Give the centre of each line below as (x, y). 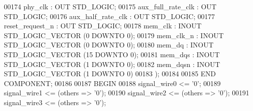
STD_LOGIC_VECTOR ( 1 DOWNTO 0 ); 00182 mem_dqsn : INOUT (112, 64)
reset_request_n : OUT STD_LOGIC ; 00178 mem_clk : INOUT (103, 26)
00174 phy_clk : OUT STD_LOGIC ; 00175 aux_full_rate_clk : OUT (110, 6)
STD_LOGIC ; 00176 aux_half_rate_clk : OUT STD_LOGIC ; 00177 (110, 16)
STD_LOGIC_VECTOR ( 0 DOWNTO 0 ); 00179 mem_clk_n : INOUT (114, 35)
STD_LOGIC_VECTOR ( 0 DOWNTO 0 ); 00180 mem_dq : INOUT (109, 45)
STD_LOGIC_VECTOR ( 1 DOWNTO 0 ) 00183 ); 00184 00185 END (110, 74)
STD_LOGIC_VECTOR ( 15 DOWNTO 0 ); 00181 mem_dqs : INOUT (112, 54)
